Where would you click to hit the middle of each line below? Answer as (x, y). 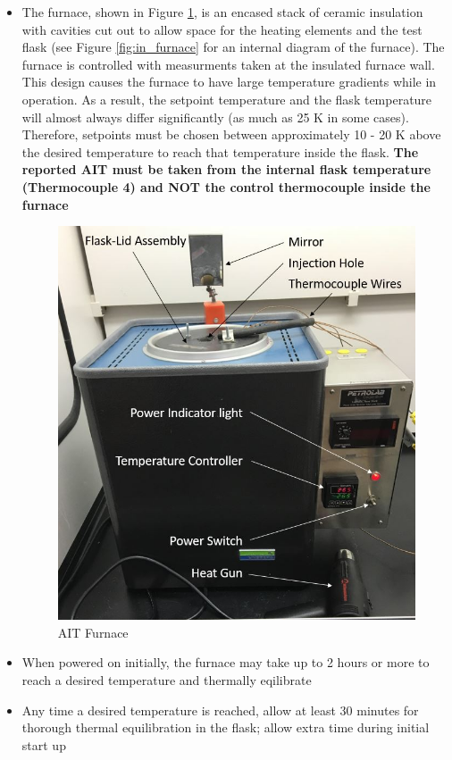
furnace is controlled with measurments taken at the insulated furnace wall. (228, 64)
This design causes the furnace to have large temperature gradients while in (229, 82)
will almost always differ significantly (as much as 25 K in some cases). (215, 117)
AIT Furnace (93, 632)
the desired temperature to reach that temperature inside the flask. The (220, 151)
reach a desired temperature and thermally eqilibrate (167, 679)
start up (44, 744)
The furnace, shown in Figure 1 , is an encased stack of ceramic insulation (222, 12)
